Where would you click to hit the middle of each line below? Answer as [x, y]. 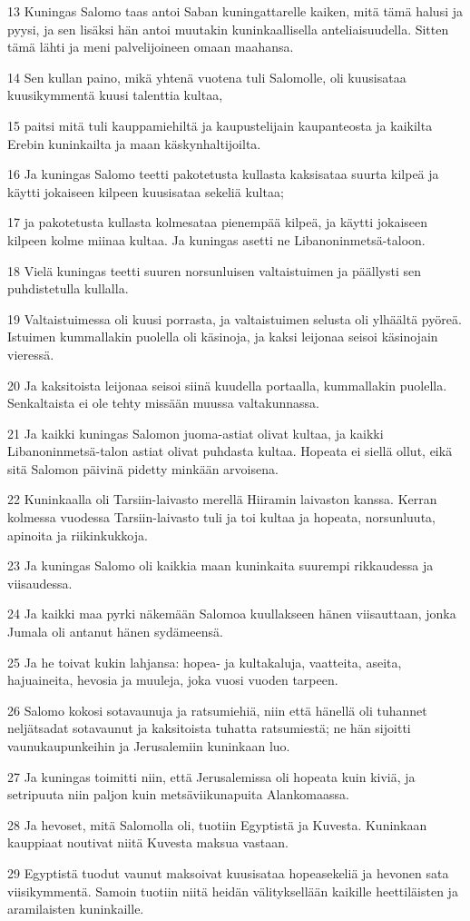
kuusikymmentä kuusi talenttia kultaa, [115, 95]
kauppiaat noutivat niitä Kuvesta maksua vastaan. [148, 842]
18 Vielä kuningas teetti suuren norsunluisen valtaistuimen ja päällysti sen [215, 270]
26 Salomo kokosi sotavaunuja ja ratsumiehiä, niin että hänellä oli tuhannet [217, 710]
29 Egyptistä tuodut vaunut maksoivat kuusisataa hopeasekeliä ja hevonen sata [228, 872]
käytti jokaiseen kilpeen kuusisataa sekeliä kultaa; [146, 191]
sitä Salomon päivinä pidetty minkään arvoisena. [143, 468]
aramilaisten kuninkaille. [76, 909]
